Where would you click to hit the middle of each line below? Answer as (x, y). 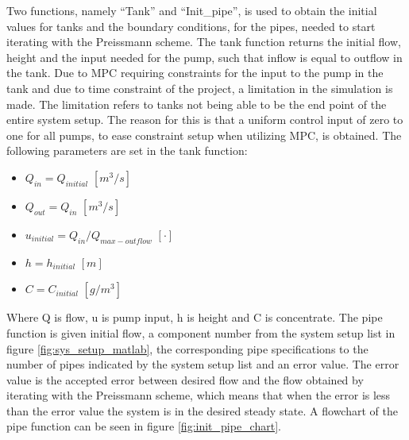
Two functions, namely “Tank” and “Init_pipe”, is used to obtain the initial (192, 10)
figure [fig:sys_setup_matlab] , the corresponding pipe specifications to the (187, 348)
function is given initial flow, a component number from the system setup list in (201, 332)
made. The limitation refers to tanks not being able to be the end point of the (197, 104)
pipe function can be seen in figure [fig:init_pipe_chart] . (144, 426)
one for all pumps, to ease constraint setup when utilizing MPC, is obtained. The (204, 135)
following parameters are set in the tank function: (127, 151)
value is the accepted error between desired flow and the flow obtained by (185, 379)
